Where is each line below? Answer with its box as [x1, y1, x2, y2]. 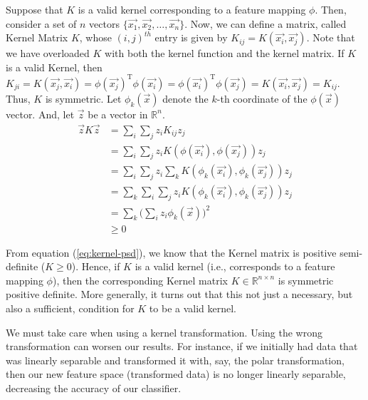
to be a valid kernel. [149, 300, 237, 315]
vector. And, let [6, 106, 75, 121]
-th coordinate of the [216, 91, 307, 106]
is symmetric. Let [45, 91, 122, 106]
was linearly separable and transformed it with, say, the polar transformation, [6, 352, 345, 367]
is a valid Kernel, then [6, 59, 102, 74]
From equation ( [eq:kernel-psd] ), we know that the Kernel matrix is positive [6, 245, 337, 260]
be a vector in [88, 106, 148, 121]
